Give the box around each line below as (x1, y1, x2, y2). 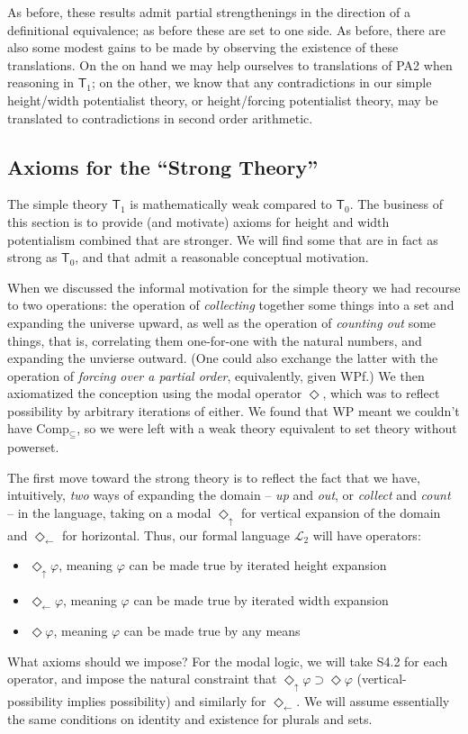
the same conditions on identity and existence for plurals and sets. (7, 709, 373, 728)
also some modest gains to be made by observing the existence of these (7, 38, 399, 57)
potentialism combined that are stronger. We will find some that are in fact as (7, 230, 438, 249)
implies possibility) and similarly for (67, 691, 266, 710)
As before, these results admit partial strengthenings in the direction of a (7, 3, 410, 21)
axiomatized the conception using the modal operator (7, 384, 302, 403)
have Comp (7, 419, 69, 438)
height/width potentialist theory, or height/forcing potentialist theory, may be (7, 90, 438, 109)
